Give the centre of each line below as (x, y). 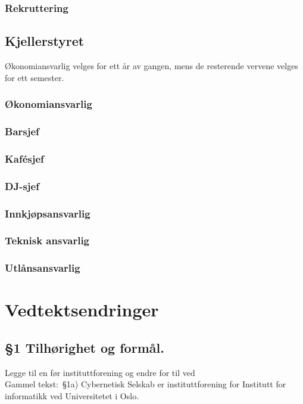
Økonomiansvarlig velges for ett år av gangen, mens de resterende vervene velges (151, 66)
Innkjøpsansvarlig (48, 213)
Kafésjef (24, 158)
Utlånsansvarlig (43, 268)
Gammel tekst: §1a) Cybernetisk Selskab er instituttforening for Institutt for (146, 384)
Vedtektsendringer (82, 310)
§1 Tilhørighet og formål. (85, 347)
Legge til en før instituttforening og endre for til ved (100, 372)
